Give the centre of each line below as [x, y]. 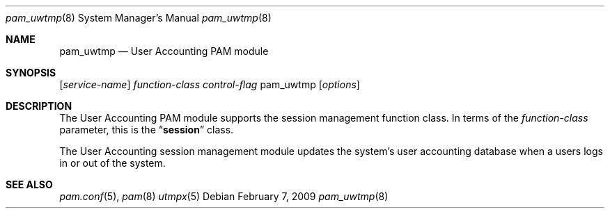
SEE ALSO [29, 184]
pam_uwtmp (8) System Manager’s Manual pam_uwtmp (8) [139, 18]
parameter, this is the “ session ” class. [147, 130]
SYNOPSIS [31, 73]
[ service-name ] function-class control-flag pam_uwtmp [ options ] [210, 84]
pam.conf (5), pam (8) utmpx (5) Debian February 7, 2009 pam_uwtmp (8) [224, 196]
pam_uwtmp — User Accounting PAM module [164, 51]
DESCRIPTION [39, 106]
